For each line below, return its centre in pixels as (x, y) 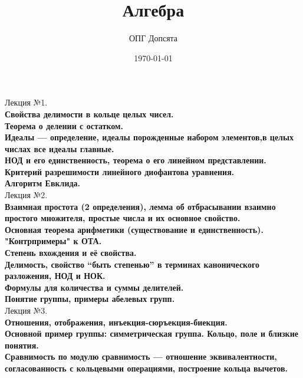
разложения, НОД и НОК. (55, 276)
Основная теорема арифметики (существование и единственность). (134, 229)
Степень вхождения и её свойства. (71, 253)
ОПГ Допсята (153, 38)
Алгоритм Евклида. (43, 183)
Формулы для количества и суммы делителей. (94, 287)
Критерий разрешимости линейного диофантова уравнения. (120, 171)
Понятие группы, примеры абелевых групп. (90, 299)
